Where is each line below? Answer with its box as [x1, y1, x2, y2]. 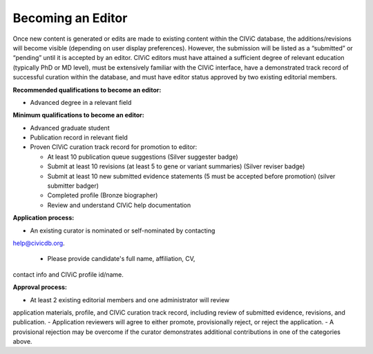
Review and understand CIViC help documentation [47, 201, 191, 209]
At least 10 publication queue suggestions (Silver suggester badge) [47, 153, 238, 161]
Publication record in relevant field [30, 133, 128, 141]
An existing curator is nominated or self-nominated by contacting [30, 226, 216, 235]
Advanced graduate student [30, 124, 110, 132]
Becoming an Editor [12, 10, 128, 26]
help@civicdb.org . [12, 239, 65, 247]
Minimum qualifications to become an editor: [12, 111, 144, 119]
